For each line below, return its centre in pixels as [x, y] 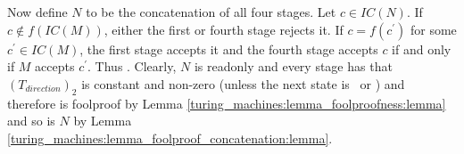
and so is [31, 121]
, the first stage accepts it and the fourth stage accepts [229, 49]
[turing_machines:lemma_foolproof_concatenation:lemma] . [170, 138]
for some [434, 29]
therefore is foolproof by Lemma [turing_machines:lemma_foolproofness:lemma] [227, 103]
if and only [422, 49]
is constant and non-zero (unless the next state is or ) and [243, 83]
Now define [37, 12]
